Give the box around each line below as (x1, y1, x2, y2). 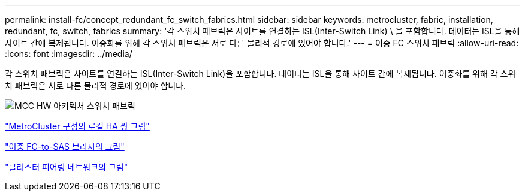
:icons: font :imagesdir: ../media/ (5, 49, 132, 59)
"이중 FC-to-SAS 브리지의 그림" (5, 141, 125, 152)
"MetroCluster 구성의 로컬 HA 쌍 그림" (5, 121, 150, 131)
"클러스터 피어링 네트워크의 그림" (5, 162, 128, 172)
